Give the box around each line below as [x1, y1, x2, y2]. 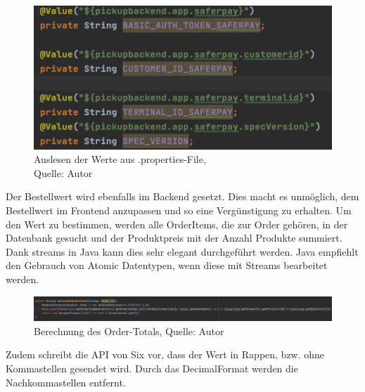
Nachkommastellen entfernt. [6, 374, 126, 389]
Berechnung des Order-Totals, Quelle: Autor [34, 323, 224, 338]
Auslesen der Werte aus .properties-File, [34, 152, 206, 166]
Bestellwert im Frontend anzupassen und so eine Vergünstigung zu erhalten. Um [6, 203, 352, 218]
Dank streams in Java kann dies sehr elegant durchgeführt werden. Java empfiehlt [6, 244, 359, 259]
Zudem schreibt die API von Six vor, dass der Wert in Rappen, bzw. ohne [6, 347, 325, 362]
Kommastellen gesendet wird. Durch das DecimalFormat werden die [6, 360, 298, 375]
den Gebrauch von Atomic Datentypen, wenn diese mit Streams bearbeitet [6, 258, 328, 273]
